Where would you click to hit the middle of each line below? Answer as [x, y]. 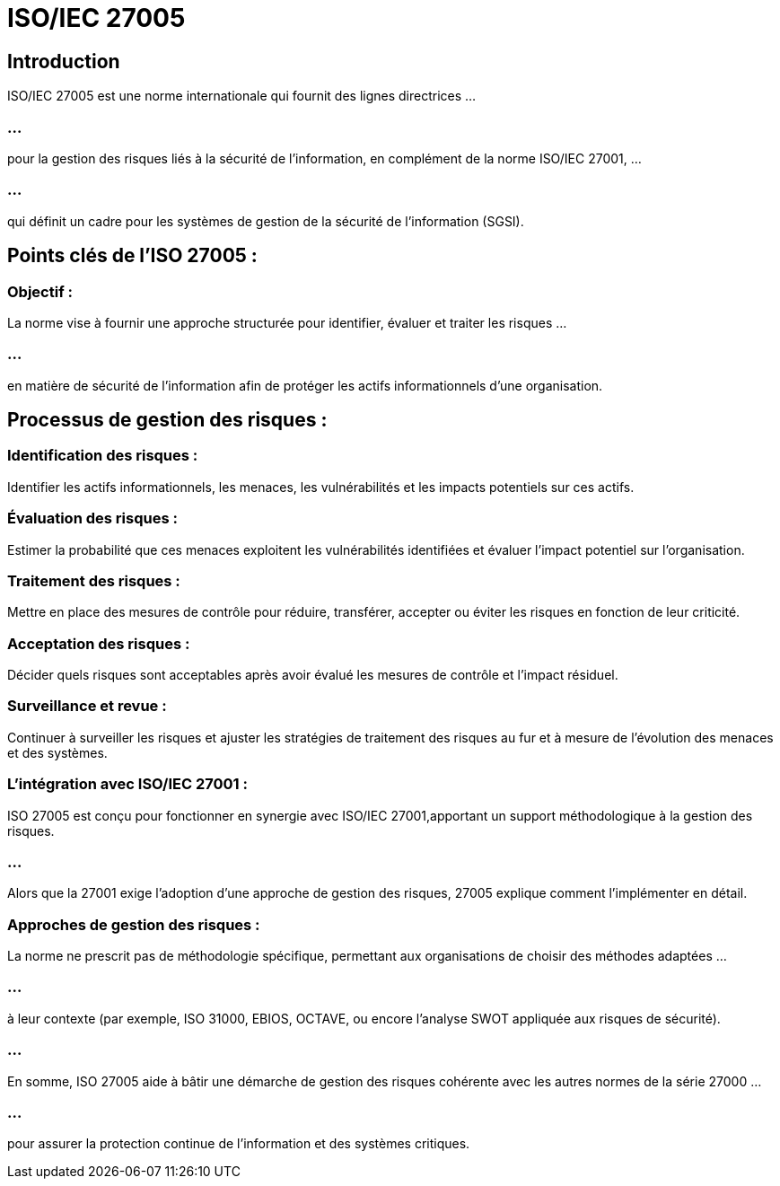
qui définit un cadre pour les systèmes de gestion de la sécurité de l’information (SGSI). [266, 221]
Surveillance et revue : [87, 706]
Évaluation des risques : [92, 518]
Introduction [64, 61]
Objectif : [40, 291]
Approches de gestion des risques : [134, 924]
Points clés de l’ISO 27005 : [132, 256]
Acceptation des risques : [99, 643]
